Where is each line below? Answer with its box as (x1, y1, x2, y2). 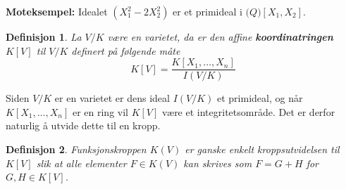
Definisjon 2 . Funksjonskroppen (6, 142, 147, 157)
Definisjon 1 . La (6, 30, 82, 44)
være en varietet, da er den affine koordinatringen (107, 30, 333, 44)
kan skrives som (183, 155, 252, 170)
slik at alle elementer (36, 155, 127, 170)
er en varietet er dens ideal (54, 91, 170, 105)
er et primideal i (173, 4, 242, 18)
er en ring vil (72, 104, 128, 119)
